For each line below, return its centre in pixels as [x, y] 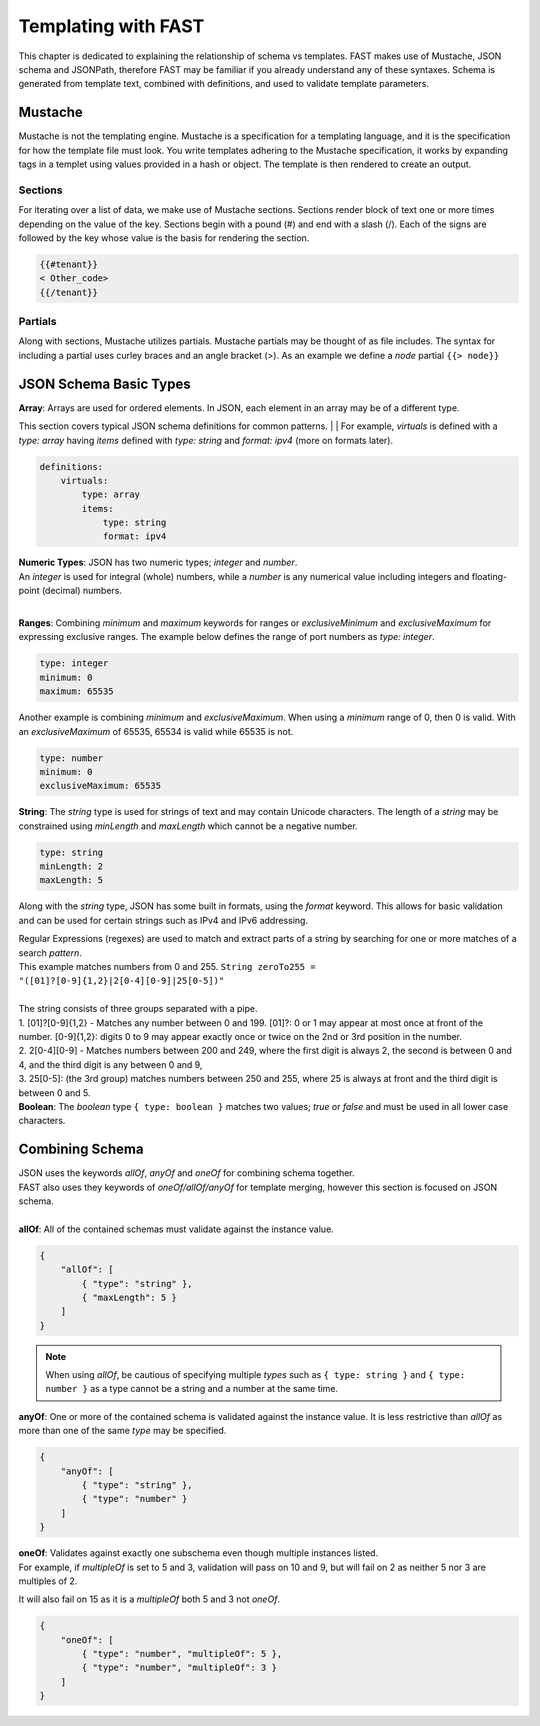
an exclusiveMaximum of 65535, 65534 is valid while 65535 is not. [156, 731]
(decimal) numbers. [82, 591]
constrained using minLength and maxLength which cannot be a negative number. [188, 826]
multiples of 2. [48, 1581]
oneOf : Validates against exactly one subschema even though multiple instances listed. [198, 1553]
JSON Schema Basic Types [104, 383]
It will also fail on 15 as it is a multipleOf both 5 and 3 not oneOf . [149, 1599]
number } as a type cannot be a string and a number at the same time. [192, 1389]
